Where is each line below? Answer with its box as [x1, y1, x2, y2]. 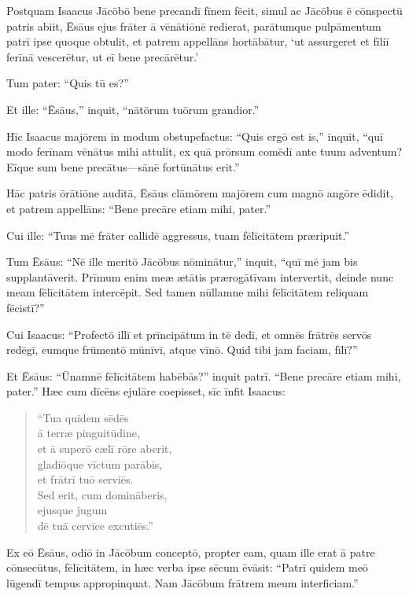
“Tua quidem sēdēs [37, 409, 129, 425]
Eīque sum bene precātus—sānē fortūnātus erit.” [6, 158, 240, 175]
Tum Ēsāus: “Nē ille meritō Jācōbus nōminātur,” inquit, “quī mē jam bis [6, 253, 358, 270]
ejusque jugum [37, 502, 108, 518]
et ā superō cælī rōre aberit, [37, 440, 172, 457]
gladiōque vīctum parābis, [37, 455, 163, 472]
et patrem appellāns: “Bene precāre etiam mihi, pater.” [6, 200, 271, 216]
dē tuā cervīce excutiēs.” [37, 517, 153, 534]
